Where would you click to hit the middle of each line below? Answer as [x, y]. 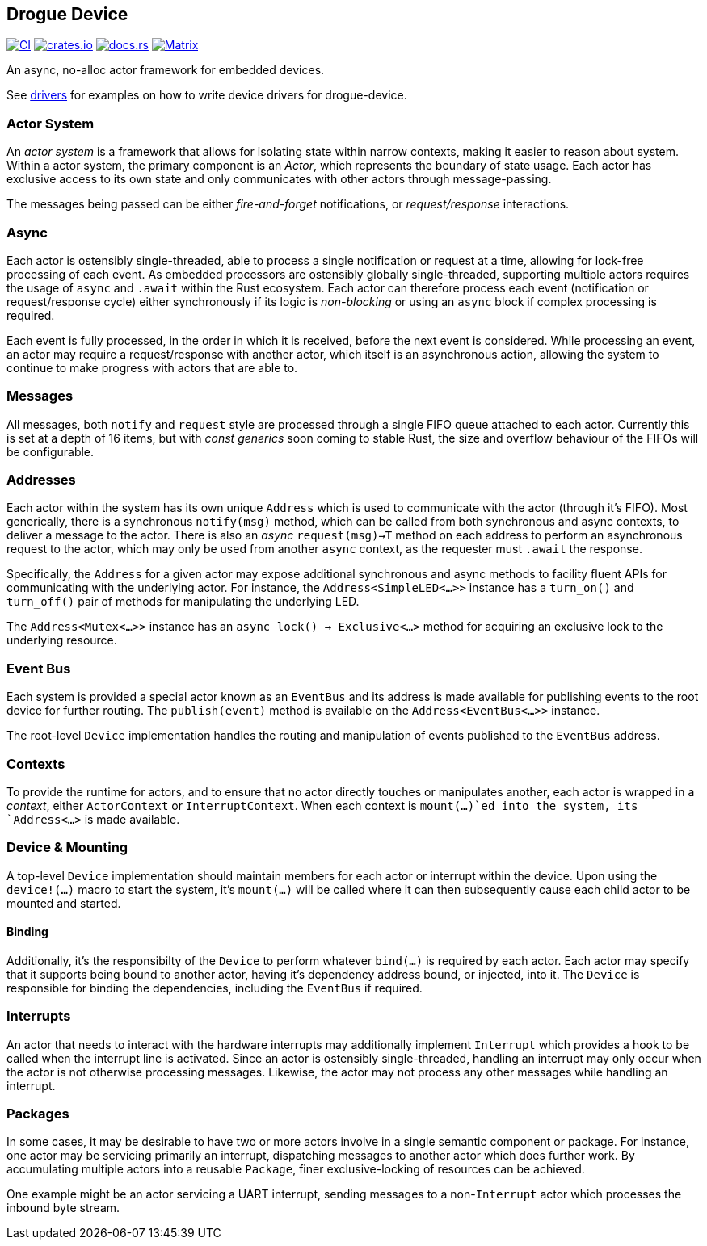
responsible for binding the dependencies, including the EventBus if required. [215, 988]
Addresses [41, 480]
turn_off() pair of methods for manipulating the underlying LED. [183, 602]
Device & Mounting [67, 847]
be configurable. [50, 451]
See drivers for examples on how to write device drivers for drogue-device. [207, 95]
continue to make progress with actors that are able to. [152, 367]
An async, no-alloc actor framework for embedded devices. [166, 70]
